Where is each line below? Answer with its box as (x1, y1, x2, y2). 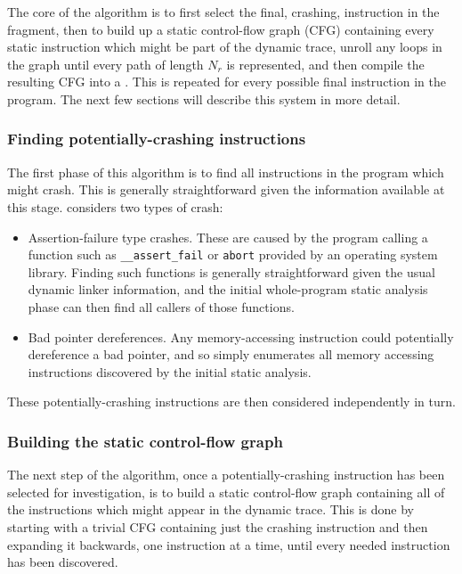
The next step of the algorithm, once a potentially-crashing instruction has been (7, 465, 445, 484)
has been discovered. (7, 553, 118, 571)
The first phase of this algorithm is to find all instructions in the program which (7, 162, 444, 181)
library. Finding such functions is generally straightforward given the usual (28, 262, 435, 281)
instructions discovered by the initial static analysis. (28, 362, 312, 381)
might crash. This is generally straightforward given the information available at (7, 180, 445, 199)
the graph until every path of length (7, 54, 204, 73)
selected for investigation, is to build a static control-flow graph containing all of (7, 482, 445, 501)
